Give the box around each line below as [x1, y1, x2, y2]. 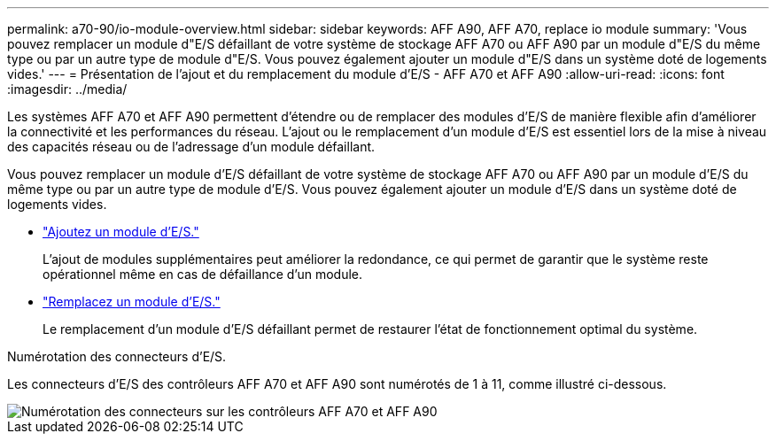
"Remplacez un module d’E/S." [43, 294, 221, 309]
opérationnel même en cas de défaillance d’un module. [43, 267, 363, 282]
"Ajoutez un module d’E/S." [43, 224, 199, 239]
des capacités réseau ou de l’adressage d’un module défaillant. [7, 139, 376, 154]
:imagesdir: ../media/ [7, 81, 128, 97]
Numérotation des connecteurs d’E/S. [7, 349, 227, 364]
